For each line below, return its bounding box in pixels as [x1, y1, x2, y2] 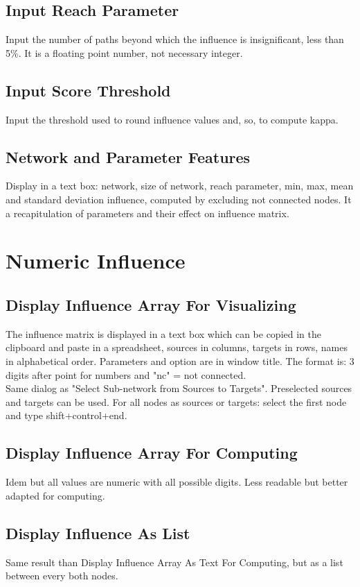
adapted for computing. [6, 488, 105, 502]
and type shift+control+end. [6, 408, 127, 423]
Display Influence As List [6, 522, 190, 543]
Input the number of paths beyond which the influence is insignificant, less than [6, 32, 344, 46]
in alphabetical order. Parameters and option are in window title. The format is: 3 [6, 353, 354, 368]
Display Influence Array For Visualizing [6, 293, 296, 315]
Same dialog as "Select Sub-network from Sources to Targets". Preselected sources [6, 381, 352, 395]
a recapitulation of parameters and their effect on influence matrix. [6, 205, 289, 220]
